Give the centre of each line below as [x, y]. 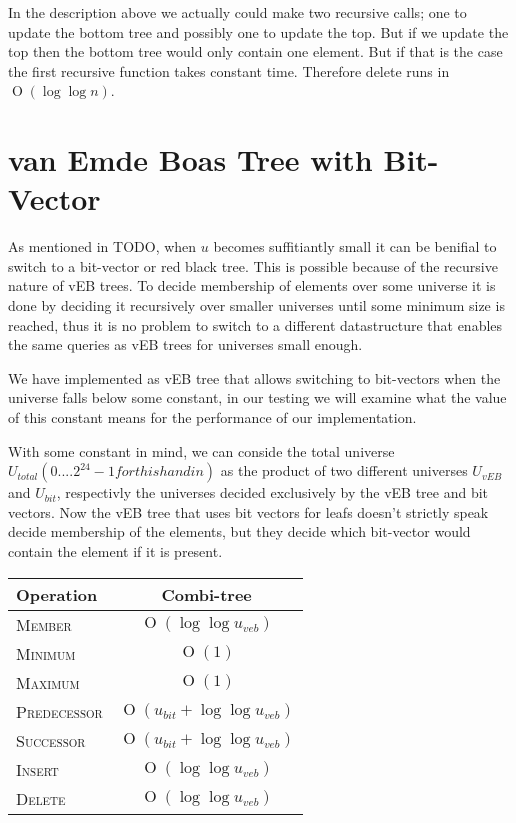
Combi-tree [206, 594]
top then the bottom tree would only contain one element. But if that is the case [255, 51]
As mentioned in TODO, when [102, 246]
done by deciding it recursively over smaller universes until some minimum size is [256, 305]
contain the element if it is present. [115, 551]
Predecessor [59, 711]
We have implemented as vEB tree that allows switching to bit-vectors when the [254, 377]
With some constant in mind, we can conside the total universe [201, 450]
